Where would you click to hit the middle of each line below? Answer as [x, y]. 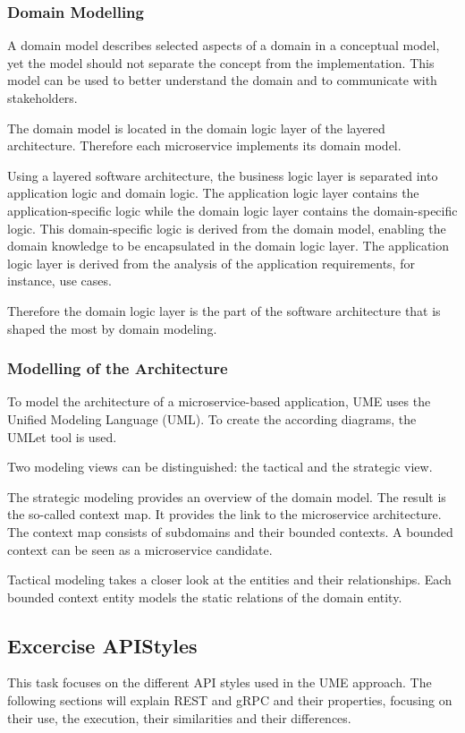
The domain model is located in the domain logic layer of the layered [196, 128]
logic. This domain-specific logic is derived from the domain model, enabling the [227, 228]
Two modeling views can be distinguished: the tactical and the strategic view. [220, 467]
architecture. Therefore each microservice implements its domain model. [204, 145]
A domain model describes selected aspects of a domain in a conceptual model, [224, 45]
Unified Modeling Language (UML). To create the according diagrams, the [212, 418]
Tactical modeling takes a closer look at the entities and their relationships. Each [229, 580]
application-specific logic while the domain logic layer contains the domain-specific [232, 210]
